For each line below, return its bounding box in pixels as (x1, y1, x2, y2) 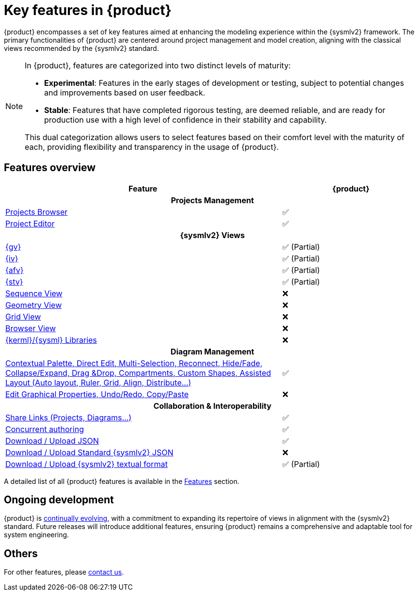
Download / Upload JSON (5, 435, 99, 446)
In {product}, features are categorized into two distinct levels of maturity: (25, 60, 291, 70)
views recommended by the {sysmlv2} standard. (4, 44, 159, 52)
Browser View (5, 323, 56, 333)
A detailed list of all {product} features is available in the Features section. (4, 477, 240, 485)
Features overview (4, 161, 96, 174)
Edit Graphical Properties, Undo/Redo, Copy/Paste (5, 389, 189, 399)
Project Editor (5, 218, 55, 228)
